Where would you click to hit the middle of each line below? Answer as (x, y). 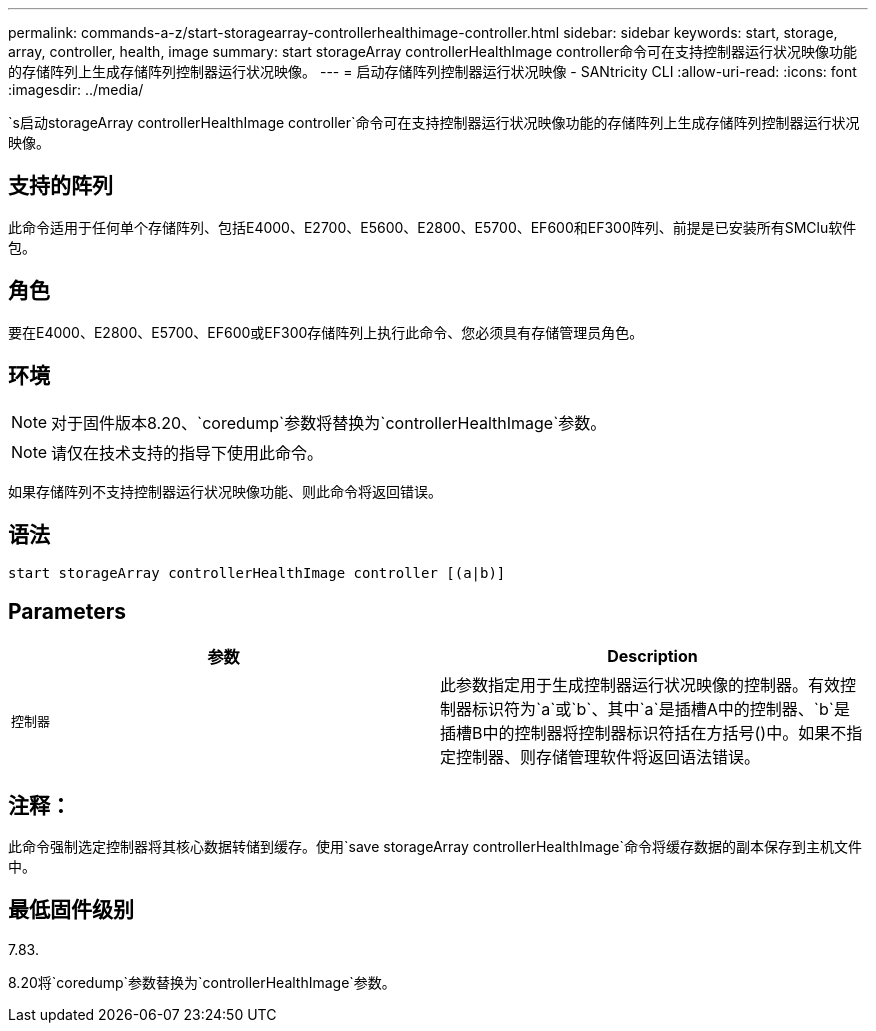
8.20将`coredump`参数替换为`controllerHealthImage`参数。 (202, 982)
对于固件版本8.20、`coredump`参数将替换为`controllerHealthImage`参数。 (329, 422)
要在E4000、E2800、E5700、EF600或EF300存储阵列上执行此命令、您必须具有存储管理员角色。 (326, 332)
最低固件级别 (71, 910)
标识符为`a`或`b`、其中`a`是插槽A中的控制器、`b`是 (661, 709)
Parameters (67, 611)
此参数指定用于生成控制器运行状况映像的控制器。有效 (640, 685)
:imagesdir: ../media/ (76, 89)
